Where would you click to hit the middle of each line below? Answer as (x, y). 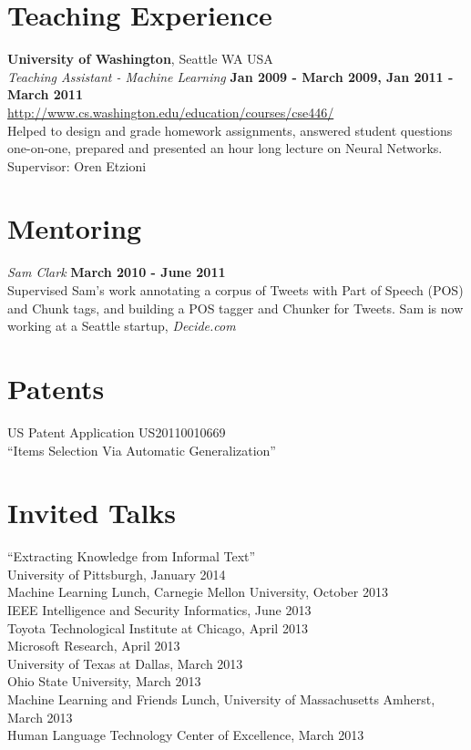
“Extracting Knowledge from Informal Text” (132, 556)
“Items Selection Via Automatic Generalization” (142, 450)
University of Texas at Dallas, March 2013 (125, 663)
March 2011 (45, 94)
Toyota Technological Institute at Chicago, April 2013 (158, 627)
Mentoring (75, 228)
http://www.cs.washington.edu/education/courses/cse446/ (171, 112)
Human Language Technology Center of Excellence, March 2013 (186, 735)
